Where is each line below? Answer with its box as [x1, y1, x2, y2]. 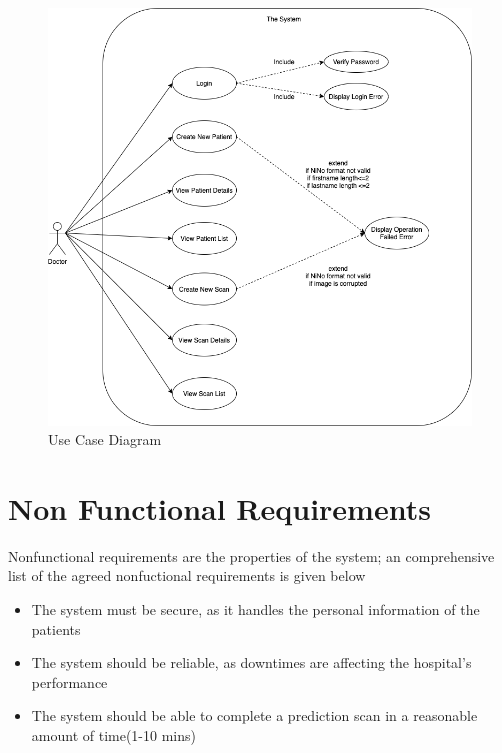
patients [31, 618, 81, 639]
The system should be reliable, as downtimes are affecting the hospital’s [31, 652, 472, 673]
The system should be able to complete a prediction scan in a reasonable [31, 705, 478, 726]
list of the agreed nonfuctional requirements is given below [8, 565, 366, 586]
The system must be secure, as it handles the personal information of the [31, 599, 480, 620]
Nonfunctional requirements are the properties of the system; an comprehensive [8, 545, 495, 566]
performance [31, 671, 108, 692]
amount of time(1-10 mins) [31, 725, 196, 746]
